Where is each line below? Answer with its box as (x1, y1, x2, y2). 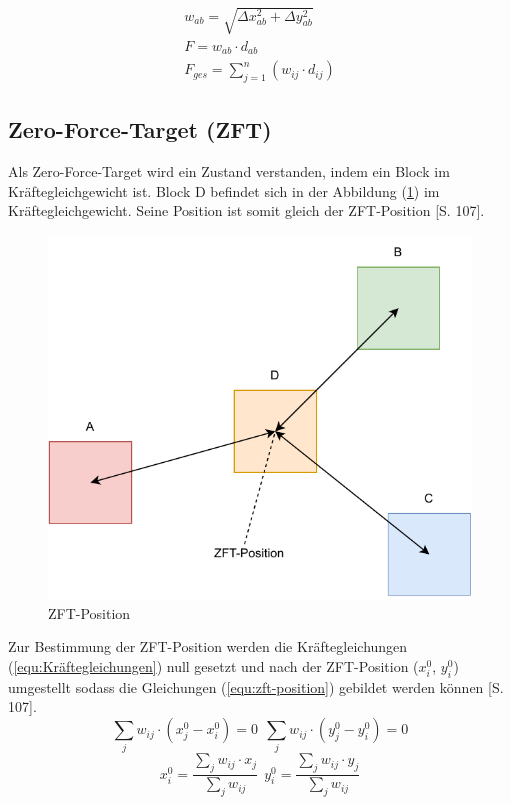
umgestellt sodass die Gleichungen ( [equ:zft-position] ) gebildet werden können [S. (8, 676, 504, 697)
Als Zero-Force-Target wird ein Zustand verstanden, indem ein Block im (8, 161, 450, 182)
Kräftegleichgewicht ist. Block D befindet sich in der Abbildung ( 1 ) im (8, 180, 440, 201)
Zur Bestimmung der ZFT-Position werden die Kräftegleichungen (8, 636, 408, 657)
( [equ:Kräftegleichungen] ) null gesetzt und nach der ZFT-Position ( (8, 656, 419, 677)
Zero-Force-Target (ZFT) (8, 114, 272, 145)
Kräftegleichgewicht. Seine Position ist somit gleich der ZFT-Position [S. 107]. (8, 200, 485, 221)
